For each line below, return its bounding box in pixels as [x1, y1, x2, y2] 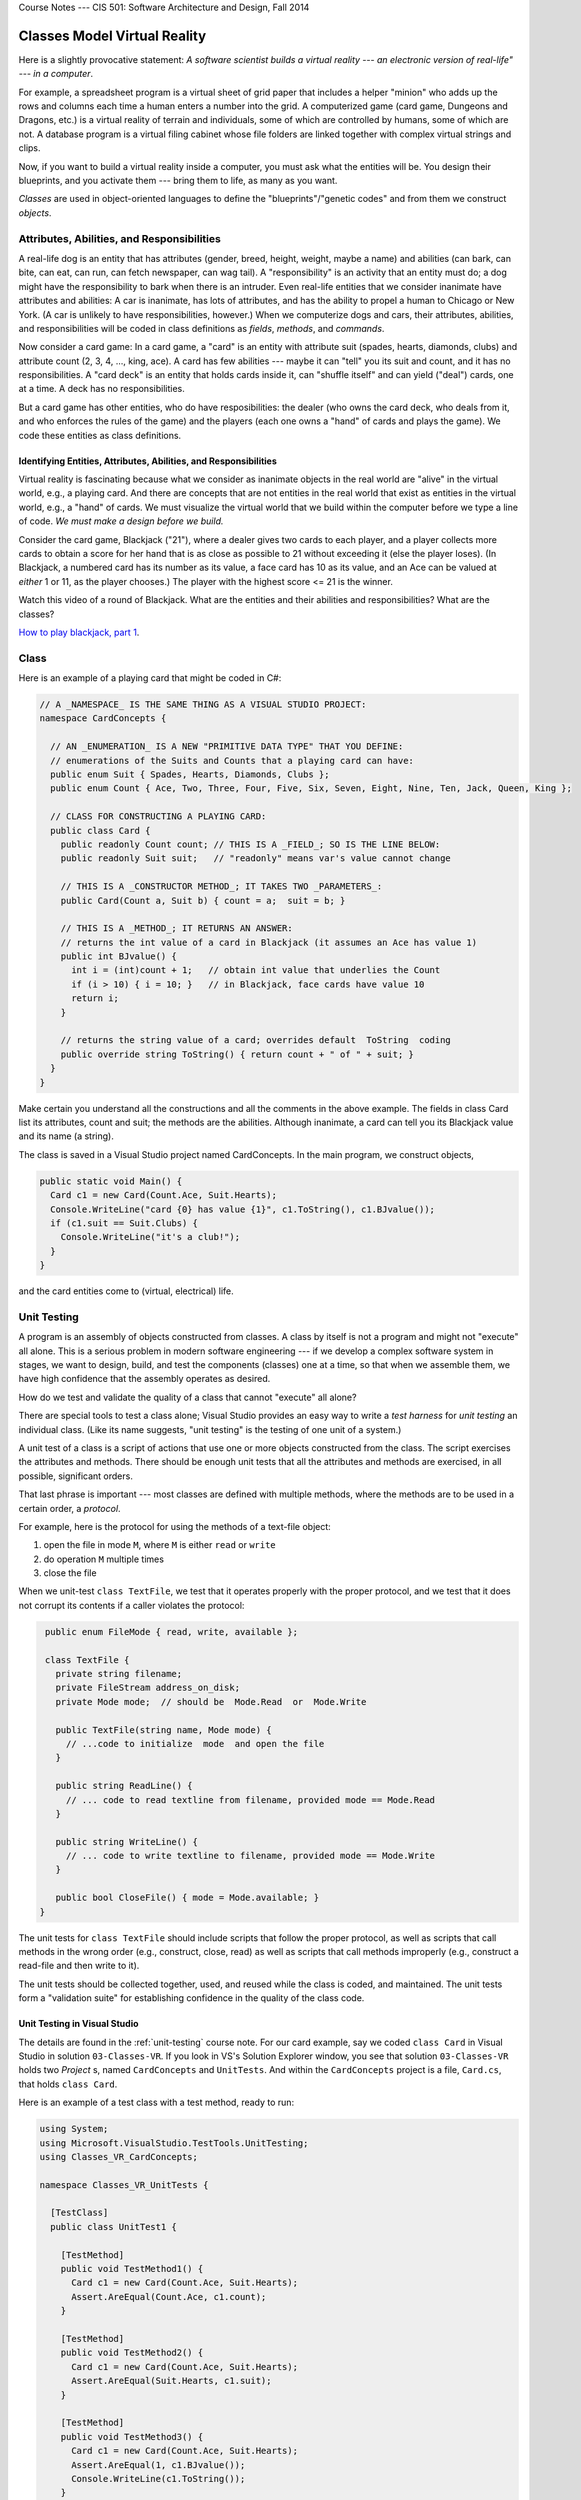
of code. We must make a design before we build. [18, 515, 224, 527]
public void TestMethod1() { [60, 2263, 204, 2275]
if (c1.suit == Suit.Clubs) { [50, 1217, 199, 1229]
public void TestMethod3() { [60, 2431, 204, 2442]
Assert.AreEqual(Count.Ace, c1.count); [71, 2291, 267, 2302]
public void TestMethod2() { [60, 2347, 204, 2359]
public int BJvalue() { [60, 951, 177, 962]
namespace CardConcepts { [39, 713, 167, 724]
